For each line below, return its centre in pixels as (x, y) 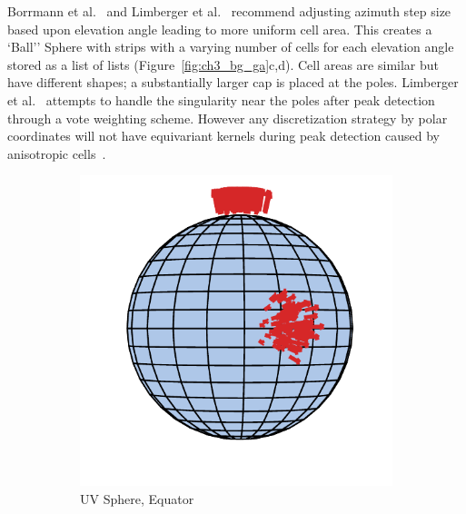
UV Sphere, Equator (137, 498)
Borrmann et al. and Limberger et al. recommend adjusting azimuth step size (229, 11)
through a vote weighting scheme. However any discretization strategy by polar (228, 118)
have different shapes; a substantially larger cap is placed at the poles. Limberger (233, 82)
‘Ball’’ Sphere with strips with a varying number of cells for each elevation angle (231, 47)
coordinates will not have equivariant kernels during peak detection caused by (224, 136)
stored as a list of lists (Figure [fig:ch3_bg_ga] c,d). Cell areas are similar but (223, 64)
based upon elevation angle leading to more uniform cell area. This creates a (220, 29)
